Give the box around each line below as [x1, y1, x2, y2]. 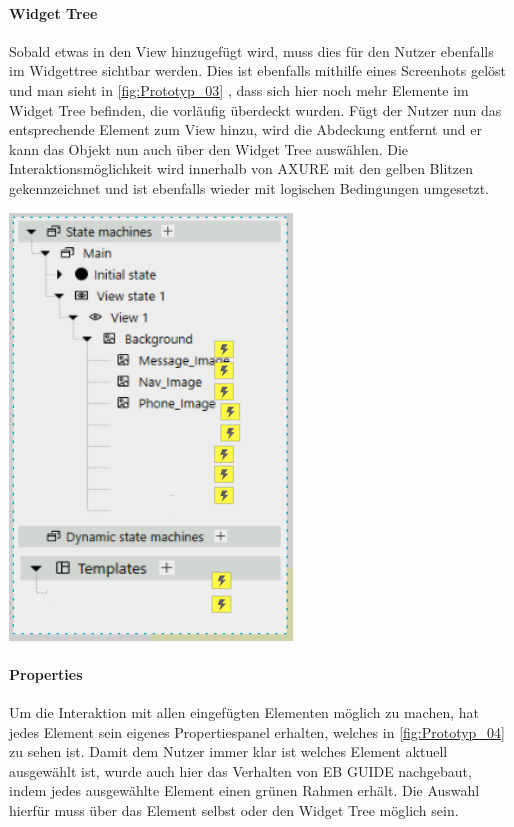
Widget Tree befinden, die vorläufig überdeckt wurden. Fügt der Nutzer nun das [9, 99, 502, 120]
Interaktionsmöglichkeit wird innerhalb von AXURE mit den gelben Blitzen [9, 158, 473, 179]
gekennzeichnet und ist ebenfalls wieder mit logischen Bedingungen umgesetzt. [9, 177, 490, 198]
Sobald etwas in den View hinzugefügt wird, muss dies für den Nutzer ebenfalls [9, 40, 494, 61]
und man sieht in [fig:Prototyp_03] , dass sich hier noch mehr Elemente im [9, 79, 469, 100]
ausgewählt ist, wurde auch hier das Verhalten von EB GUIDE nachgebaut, [9, 760, 472, 781]
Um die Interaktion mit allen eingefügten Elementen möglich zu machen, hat [9, 701, 479, 722]
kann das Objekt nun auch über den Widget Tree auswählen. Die [9, 138, 409, 159]
